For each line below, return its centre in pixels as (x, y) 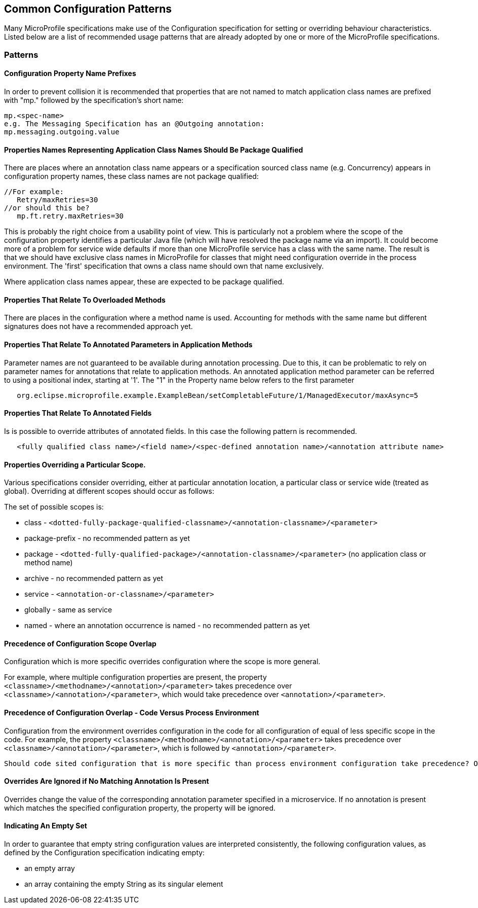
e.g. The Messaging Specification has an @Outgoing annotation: (134, 124)
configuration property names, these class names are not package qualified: (131, 176)
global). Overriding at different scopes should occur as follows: (109, 491)
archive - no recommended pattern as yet (94, 578)
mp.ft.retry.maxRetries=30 (70, 216)
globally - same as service (68, 610)
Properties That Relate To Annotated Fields (78, 413)
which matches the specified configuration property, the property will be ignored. (140, 808)
